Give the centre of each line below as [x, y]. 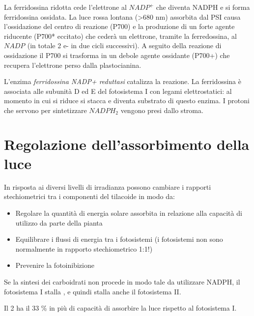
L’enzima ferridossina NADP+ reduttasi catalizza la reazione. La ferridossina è [123, 81]
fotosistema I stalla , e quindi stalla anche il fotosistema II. [93, 291]
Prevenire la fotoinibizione [55, 265]
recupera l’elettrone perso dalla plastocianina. [73, 65]
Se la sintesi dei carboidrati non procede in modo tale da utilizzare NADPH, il [122, 282]
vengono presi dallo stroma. [162, 110]
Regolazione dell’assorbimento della [127, 144]
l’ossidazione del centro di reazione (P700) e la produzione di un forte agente [119, 26]
